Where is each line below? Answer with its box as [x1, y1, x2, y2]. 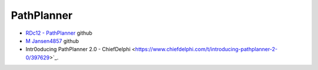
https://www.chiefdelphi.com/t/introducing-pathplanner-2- [135, 46, 278, 53]
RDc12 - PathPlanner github [25, 29, 92, 36]
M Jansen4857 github [25, 37, 79, 44]
